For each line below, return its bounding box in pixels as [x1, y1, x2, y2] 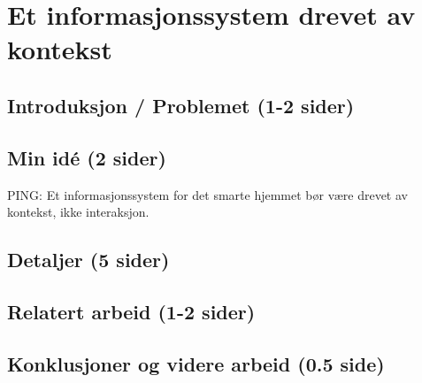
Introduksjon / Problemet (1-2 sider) [7, 91, 355, 119]
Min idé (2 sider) [7, 143, 166, 171]
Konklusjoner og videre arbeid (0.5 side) [7, 349, 385, 377]
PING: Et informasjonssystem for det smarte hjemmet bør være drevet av [7, 185, 408, 203]
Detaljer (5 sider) [7, 246, 170, 273]
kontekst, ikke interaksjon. [7, 203, 150, 221]
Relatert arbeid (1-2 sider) [7, 297, 256, 325]
